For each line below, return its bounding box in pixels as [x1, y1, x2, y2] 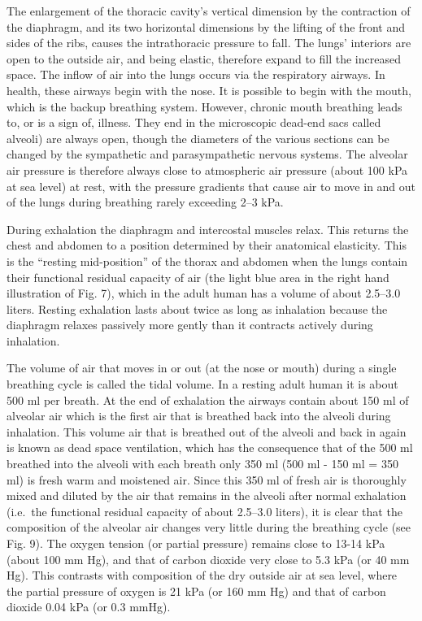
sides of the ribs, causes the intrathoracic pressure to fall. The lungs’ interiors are [7, 34, 411, 51]
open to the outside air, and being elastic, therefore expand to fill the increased [7, 50, 401, 67]
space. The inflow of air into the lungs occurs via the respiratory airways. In [7, 66, 385, 83]
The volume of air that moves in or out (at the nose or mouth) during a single [7, 359, 397, 376]
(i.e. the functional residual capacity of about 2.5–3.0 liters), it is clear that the [7, 502, 402, 519]
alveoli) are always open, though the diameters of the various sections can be [7, 129, 389, 146]
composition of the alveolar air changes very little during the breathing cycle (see [7, 519, 411, 536]
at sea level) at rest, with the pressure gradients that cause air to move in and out [7, 177, 416, 194]
